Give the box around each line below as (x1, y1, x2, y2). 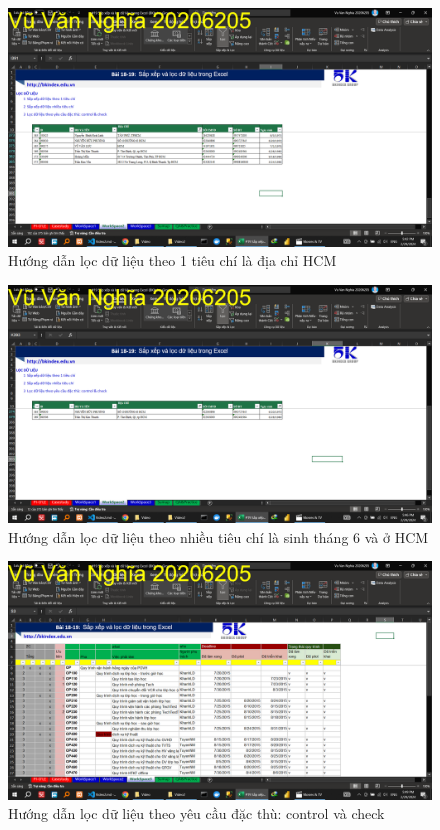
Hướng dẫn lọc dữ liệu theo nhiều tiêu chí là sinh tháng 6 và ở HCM (8, 526, 429, 547)
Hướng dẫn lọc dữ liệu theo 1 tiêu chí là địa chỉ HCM (8, 250, 337, 271)
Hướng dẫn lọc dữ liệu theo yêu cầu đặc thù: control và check (8, 803, 385, 824)
